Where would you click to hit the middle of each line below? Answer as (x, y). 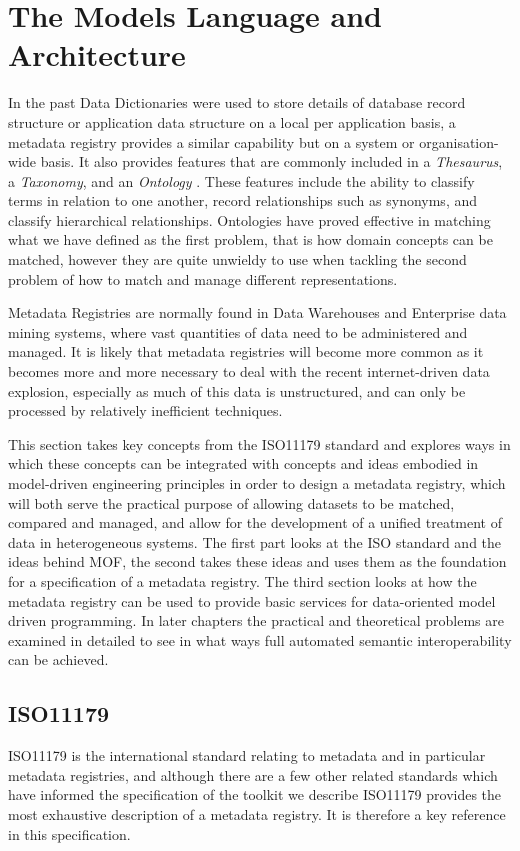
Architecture (97, 54)
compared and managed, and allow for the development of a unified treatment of (255, 522)
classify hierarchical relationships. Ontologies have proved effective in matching (249, 219)
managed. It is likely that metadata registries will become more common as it (246, 351)
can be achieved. (58, 659)
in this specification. (69, 833)
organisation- (459, 141)
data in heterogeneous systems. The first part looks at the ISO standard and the (255, 541)
